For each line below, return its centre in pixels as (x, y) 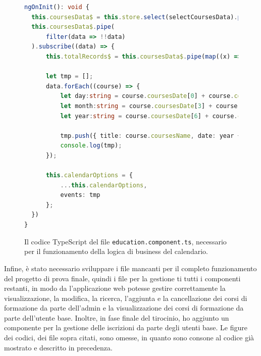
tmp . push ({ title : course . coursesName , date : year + (151, 136)
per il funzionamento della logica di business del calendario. (116, 251)
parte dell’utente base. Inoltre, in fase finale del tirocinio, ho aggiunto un (117, 317)
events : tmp (80, 195)
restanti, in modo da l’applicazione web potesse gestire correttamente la (115, 288)
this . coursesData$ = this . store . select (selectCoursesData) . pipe (142, 17)
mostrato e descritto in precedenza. (58, 347)
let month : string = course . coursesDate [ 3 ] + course (149, 106)
